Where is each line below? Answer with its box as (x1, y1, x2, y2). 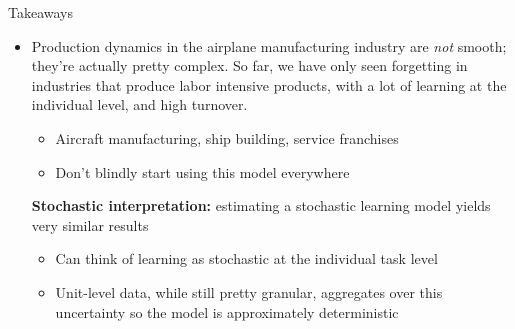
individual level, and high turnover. (31, 94, 248, 115)
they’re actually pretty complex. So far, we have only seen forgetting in (31, 55, 468, 76)
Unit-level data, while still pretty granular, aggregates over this (55, 281, 443, 302)
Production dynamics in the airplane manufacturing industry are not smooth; (31, 35, 507, 56)
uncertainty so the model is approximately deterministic (55, 301, 399, 322)
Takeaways (8, 2, 74, 22)
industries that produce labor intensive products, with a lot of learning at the (31, 74, 507, 95)
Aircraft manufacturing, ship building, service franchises (55, 127, 399, 148)
